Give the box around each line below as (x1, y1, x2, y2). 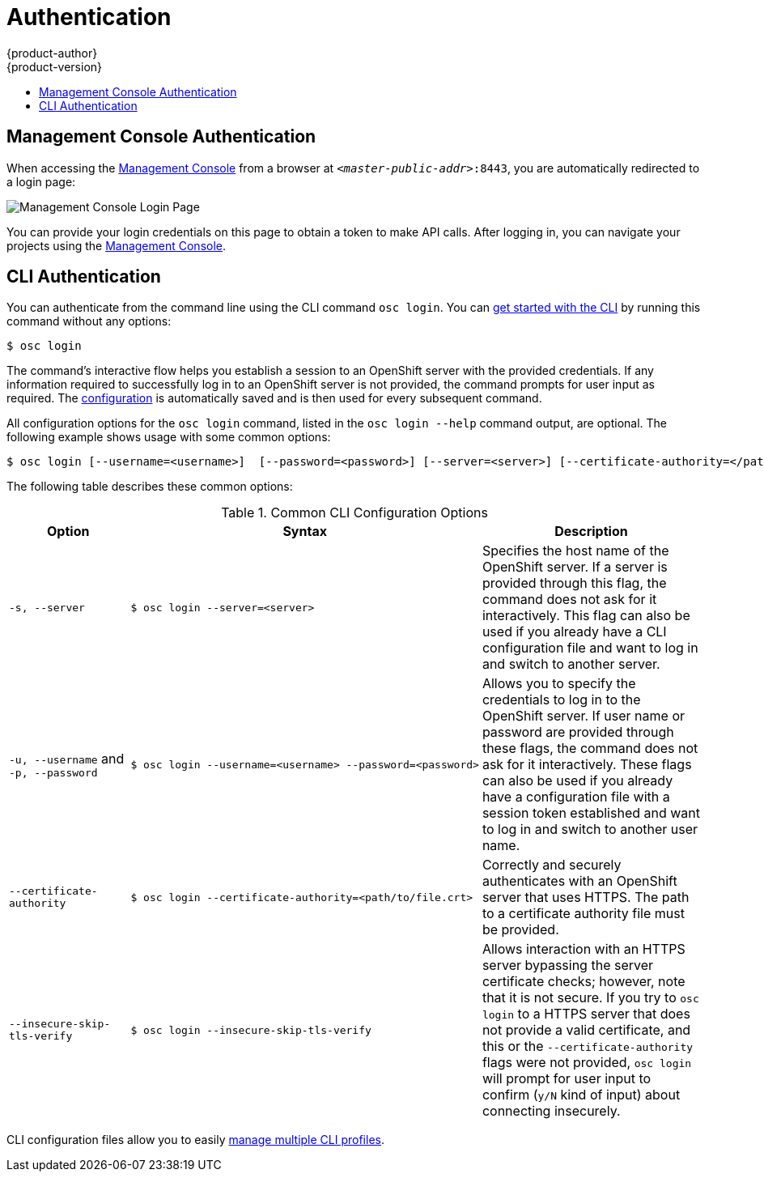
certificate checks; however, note (482, 973, 685, 990)
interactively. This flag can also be (482, 607, 690, 624)
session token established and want (482, 805, 701, 822)
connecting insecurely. (482, 1103, 621, 1120)
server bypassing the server (482, 957, 654, 974)
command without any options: (6, 314, 172, 329)
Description (554, 523, 628, 540)
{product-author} (6, 45, 98, 60)
